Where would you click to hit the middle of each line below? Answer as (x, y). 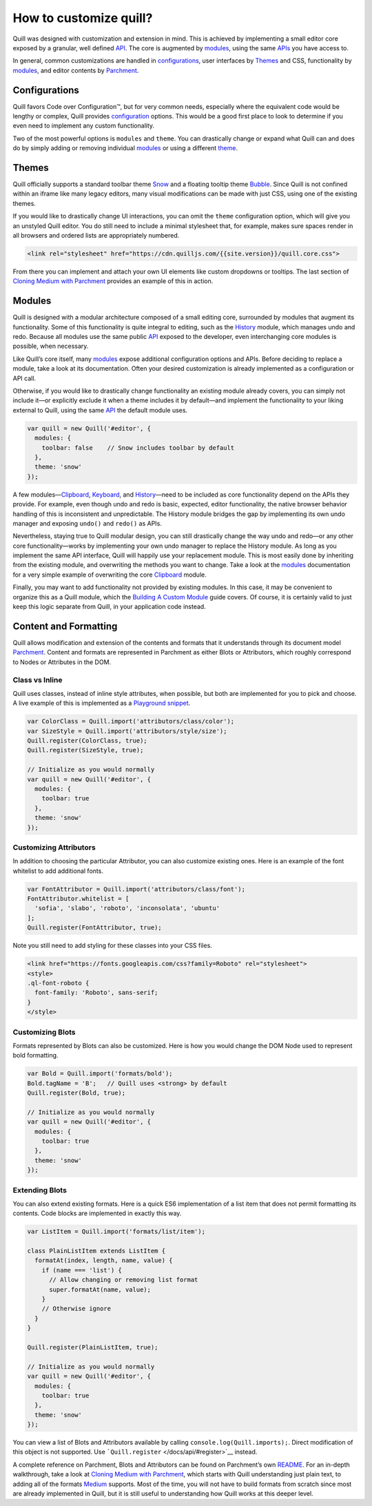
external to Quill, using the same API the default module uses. (100, 410)
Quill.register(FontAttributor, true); (94, 928)
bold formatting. (35, 1055)
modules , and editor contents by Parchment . (76, 70)
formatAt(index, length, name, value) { (104, 1260)
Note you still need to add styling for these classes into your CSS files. (113, 946)
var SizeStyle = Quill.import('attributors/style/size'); (127, 731)
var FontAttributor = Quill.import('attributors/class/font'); (136, 889)
